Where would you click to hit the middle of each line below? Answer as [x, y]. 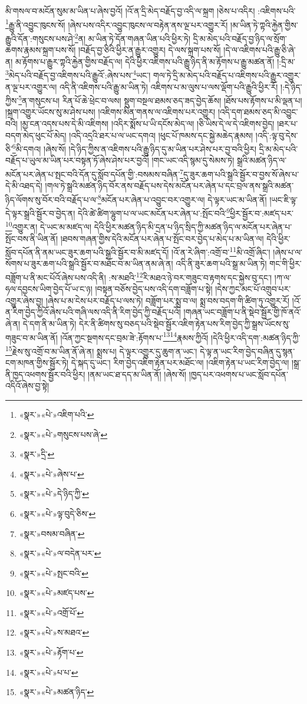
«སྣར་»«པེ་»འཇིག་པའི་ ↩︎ [57, 414]
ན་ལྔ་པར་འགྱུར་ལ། [31, 86]
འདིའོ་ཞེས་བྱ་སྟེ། [27, 386]
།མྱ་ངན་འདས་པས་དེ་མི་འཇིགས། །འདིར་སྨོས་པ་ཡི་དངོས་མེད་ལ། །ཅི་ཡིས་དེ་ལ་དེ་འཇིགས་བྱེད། [147, 123]
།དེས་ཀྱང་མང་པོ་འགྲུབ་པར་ [253, 289]
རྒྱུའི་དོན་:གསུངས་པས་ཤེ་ [40, 38]
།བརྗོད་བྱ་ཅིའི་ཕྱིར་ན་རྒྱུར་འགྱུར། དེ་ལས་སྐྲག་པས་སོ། [149, 50]
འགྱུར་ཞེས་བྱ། [24, 300]
